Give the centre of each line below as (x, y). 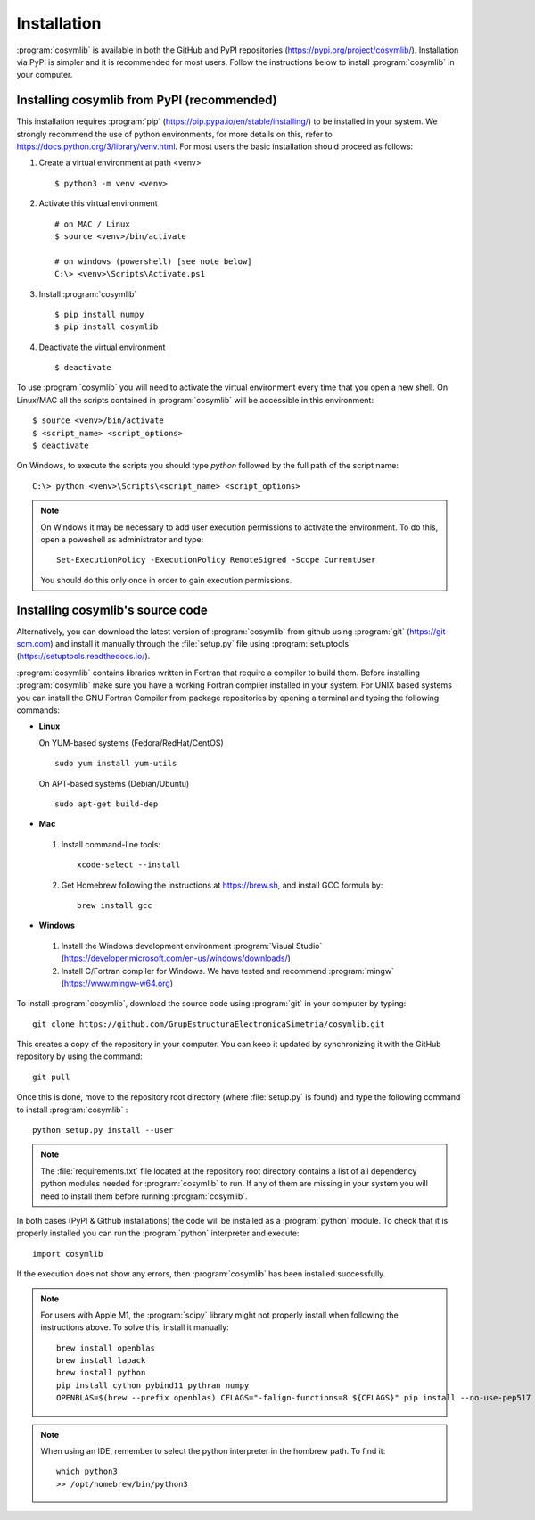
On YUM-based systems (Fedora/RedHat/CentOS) (131, 743)
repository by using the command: (79, 1056)
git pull (51, 1077)
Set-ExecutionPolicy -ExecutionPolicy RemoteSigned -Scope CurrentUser (216, 560)
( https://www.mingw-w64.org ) (117, 983)
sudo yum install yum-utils (116, 764)
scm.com (33, 644)
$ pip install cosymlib (107, 327)
